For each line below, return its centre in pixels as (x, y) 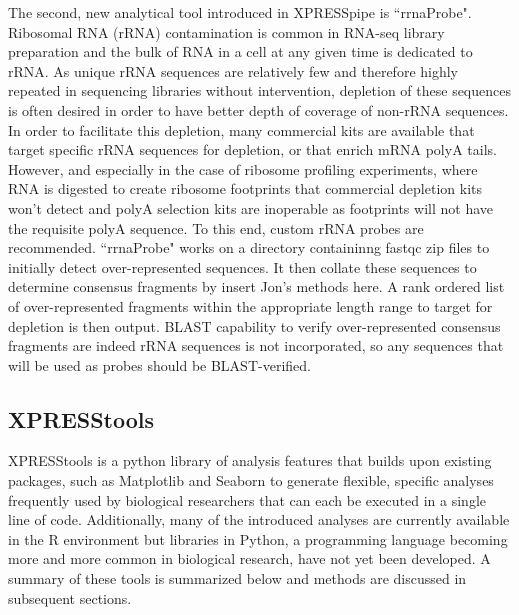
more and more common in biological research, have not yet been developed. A (249, 558)
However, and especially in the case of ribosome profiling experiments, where (243, 168)
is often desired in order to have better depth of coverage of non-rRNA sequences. (258, 109)
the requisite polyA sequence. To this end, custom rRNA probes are (216, 227)
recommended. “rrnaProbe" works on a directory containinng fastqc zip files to (249, 247)
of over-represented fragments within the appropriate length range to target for (250, 305)
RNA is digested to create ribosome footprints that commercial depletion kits (245, 188)
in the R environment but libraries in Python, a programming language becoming (258, 538)
